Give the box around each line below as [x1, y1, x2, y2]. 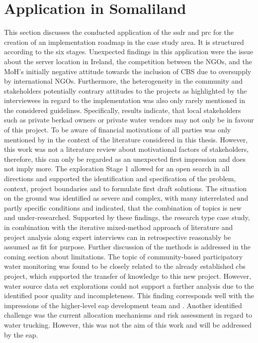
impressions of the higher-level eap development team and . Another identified [4, 300, 242, 310]
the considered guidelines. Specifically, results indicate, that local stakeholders [4, 105, 241, 115]
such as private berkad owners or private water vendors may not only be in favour [4, 114, 254, 125]
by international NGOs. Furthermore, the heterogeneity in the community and [4, 76, 243, 86]
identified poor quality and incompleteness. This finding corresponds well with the [4, 290, 254, 301]
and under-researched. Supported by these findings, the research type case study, [4, 212, 250, 223]
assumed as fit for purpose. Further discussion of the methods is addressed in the [4, 241, 251, 252]
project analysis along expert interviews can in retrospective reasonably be [4, 231, 231, 242]
